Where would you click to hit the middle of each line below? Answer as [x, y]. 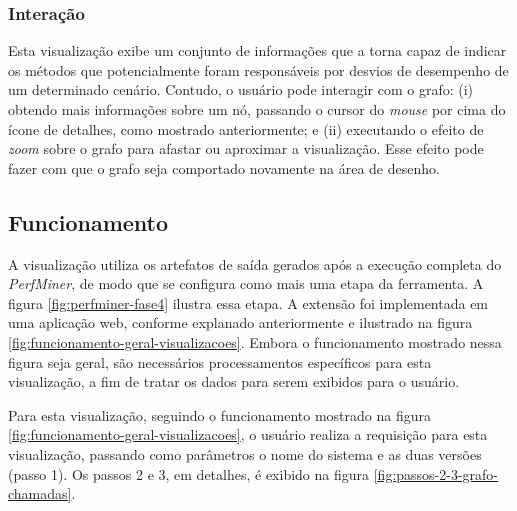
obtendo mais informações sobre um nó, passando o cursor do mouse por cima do [257, 109]
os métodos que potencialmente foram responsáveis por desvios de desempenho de [258, 69]
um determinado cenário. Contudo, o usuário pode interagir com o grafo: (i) [241, 89]
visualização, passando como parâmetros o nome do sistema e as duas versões [245, 453]
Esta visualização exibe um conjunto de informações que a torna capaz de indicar [257, 50]
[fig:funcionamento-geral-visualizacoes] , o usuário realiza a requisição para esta [248, 434]
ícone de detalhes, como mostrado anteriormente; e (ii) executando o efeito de [246, 128]
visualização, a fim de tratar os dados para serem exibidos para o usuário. [234, 381]
